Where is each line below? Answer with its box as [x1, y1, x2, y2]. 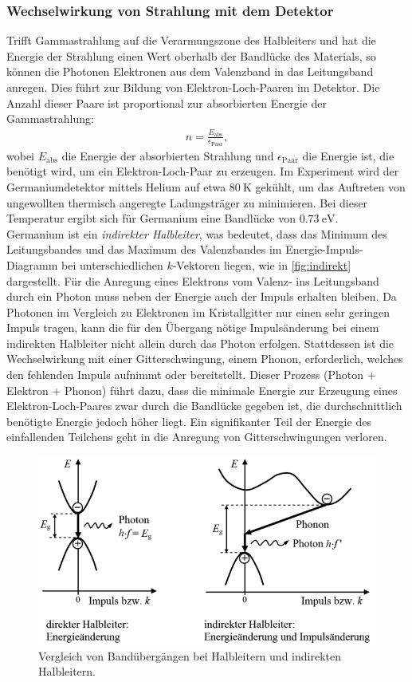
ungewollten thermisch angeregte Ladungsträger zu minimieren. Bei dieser [6, 194, 368, 211]
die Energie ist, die [302, 147, 394, 164]
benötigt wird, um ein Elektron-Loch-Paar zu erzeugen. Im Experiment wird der [6, 163, 399, 179]
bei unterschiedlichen [61, 256, 163, 273]
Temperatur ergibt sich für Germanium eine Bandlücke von [6, 210, 296, 227]
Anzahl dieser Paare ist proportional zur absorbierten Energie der [6, 94, 327, 111]
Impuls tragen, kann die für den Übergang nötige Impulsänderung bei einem [6, 319, 379, 336]
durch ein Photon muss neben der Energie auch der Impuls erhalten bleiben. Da [6, 288, 397, 305]
